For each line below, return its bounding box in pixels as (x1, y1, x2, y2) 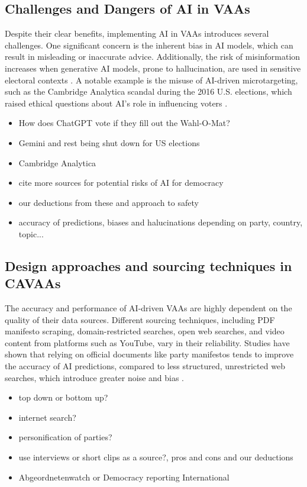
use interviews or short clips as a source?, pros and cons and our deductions (18, 451, 293, 463)
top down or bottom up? (18, 391, 108, 404)
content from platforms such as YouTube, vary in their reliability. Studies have (5, 336, 290, 349)
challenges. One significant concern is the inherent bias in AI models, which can (5, 38, 293, 51)
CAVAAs (5, 274, 61, 292)
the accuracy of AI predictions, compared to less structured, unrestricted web (5, 360, 285, 372)
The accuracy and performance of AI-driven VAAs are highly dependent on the (5, 302, 292, 314)
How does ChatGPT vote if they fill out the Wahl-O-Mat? (18, 117, 230, 129)
